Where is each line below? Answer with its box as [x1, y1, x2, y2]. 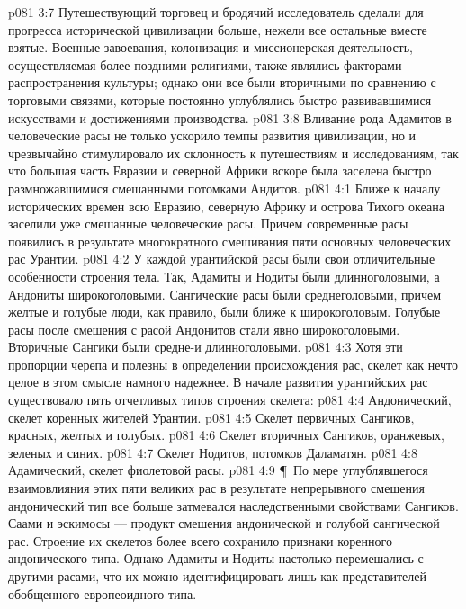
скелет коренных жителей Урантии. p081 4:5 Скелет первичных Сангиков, [8, 407, 415, 426]
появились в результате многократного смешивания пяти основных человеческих [8, 231, 452, 250]
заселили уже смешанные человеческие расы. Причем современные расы [8, 214, 408, 233]
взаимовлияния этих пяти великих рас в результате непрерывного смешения [8, 479, 425, 497]
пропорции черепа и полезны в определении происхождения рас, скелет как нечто [8, 354, 459, 373]
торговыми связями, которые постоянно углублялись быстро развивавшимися [8, 90, 432, 109]
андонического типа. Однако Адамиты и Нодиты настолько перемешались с [8, 549, 424, 568]
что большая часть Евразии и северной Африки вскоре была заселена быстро [8, 161, 432, 180]
